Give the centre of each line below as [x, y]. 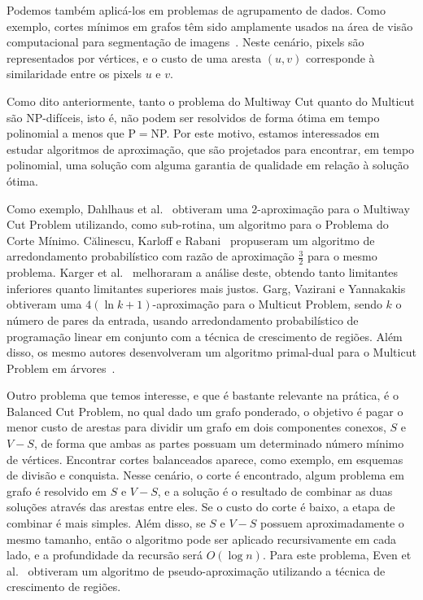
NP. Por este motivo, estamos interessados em [265, 133]
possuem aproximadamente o [332, 523]
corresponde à [340, 57]
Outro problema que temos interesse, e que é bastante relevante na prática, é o [203, 395]
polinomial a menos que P [71, 133]
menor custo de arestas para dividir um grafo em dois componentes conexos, [196, 427]
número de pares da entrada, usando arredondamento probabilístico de [183, 320]
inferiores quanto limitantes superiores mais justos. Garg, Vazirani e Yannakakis [206, 288]
